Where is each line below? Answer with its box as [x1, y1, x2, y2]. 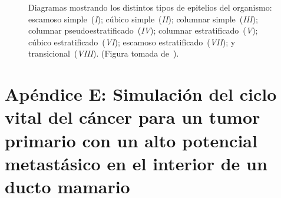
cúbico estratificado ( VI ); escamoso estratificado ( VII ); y [28, 35, 236, 48]
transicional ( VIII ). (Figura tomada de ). [28, 47, 179, 60]
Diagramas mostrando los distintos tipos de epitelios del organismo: [28, 1, 272, 13]
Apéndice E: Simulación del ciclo [5, 82, 277, 106]
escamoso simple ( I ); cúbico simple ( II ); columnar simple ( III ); [28, 12, 258, 25]
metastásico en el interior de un [5, 151, 267, 175]
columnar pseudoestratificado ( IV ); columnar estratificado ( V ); [28, 24, 258, 37]
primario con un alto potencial [5, 128, 257, 152]
